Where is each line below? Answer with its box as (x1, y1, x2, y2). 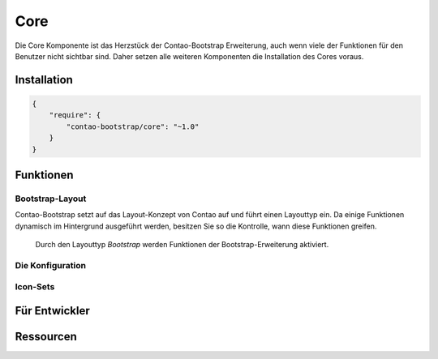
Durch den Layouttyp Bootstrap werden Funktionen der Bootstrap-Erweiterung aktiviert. (35, 240, 329, 250)
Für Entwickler (15, 304, 90, 318)
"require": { (49, 110, 101, 120)
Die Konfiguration (15, 259, 87, 271)
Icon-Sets (15, 281, 55, 293)
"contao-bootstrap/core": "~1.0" (66, 122, 200, 131)
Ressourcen (15, 329, 77, 344)
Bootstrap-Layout (15, 193, 87, 204)
